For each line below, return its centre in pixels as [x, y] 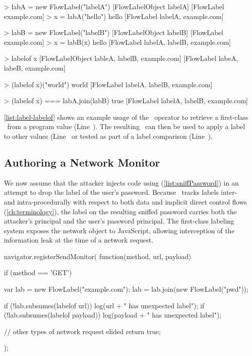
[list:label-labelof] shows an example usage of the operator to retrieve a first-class [126, 117]
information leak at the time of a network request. [79, 240]
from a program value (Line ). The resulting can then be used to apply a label [126, 126]
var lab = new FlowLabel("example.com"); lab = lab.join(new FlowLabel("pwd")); [126, 289]
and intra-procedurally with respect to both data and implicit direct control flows [126, 201]
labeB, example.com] [35, 67]
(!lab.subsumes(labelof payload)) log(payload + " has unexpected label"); [113, 315]
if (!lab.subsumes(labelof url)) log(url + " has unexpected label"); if [104, 305]
